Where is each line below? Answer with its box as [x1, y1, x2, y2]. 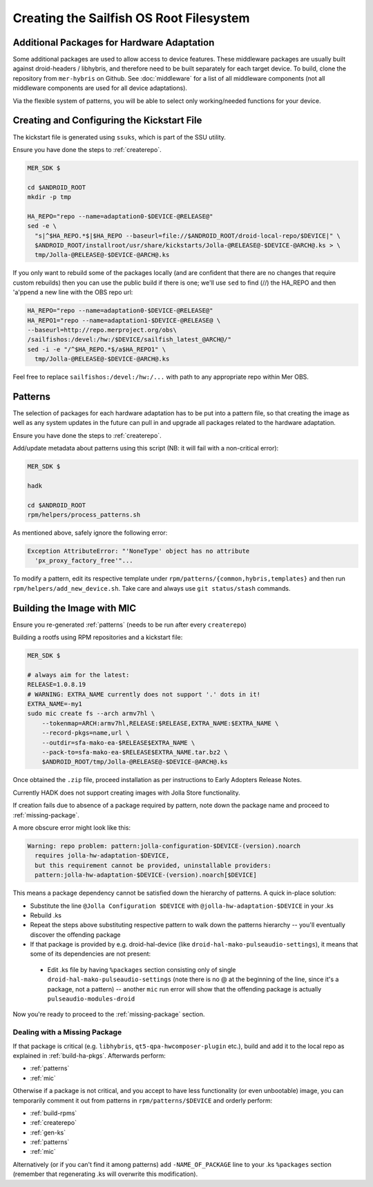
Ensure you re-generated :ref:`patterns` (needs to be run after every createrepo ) [12, 620, 247, 629]
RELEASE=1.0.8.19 [27, 681, 86, 689]
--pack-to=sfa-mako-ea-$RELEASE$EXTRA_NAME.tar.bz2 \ [41, 748, 228, 757]
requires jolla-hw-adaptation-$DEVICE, [35, 852, 170, 860]
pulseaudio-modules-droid [47, 995, 135, 1003]
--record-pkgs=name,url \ [41, 729, 130, 737]
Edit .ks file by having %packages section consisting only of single [47, 965, 236, 974]
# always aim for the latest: [27, 671, 130, 678]
